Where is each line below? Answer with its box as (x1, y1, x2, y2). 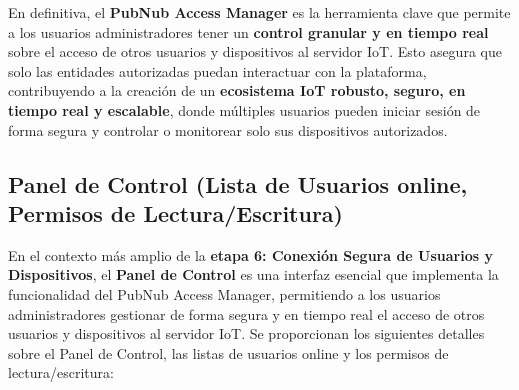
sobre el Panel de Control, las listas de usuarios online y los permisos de (8, 342, 449, 363)
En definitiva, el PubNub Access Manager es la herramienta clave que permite (8, 2, 511, 22)
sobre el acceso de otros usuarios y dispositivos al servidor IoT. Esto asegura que (8, 41, 502, 62)
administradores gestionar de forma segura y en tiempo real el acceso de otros (8, 303, 485, 324)
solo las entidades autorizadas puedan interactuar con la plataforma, (8, 60, 427, 81)
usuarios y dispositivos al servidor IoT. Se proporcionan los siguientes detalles (8, 323, 485, 344)
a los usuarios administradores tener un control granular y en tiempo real (8, 21, 489, 42)
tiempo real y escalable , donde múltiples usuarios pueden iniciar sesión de (8, 99, 481, 120)
